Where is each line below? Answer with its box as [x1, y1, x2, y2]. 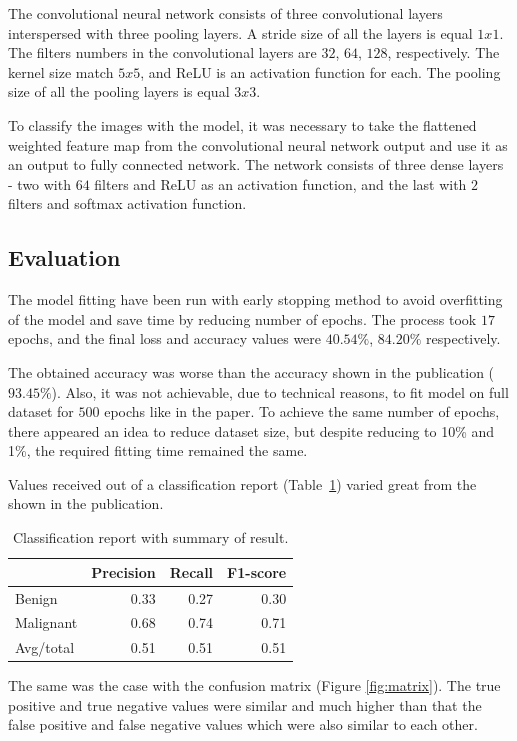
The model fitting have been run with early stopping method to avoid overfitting [8, 289, 503, 310]
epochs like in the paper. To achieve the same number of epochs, [104, 401, 500, 422]
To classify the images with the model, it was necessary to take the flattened [8, 114, 477, 135]
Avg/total [15, 637, 75, 658]
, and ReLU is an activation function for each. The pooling [140, 61, 501, 82]
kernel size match [8, 61, 114, 82]
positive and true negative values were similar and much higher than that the [8, 694, 482, 715]
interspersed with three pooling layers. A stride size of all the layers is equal [8, 22, 473, 43]
